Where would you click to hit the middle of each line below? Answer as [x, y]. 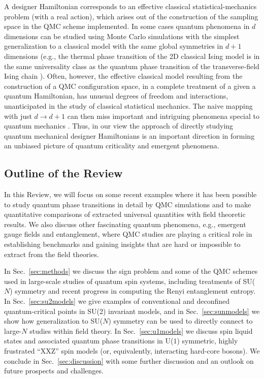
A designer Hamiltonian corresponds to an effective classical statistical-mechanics [130, 6]
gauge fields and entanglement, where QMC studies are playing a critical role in [128, 234]
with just [18, 116]
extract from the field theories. [52, 254]
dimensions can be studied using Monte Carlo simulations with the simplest [122, 36]
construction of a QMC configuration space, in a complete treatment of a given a [130, 86]
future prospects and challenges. [54, 371]
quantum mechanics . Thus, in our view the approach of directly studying [119, 126]
